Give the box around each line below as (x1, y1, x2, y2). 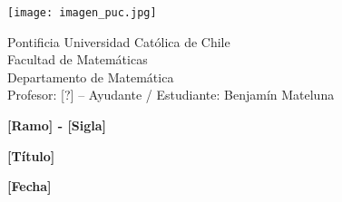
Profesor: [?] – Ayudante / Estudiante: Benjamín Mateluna (7, 85, 335, 104)
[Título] (7, 146, 55, 165)
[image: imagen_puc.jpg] (7, 6, 157, 19)
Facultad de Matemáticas (7, 50, 148, 69)
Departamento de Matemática (7, 67, 174, 86)
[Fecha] (7, 177, 52, 196)
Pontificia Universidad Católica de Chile (7, 32, 230, 51)
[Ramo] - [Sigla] (7, 116, 107, 135)
